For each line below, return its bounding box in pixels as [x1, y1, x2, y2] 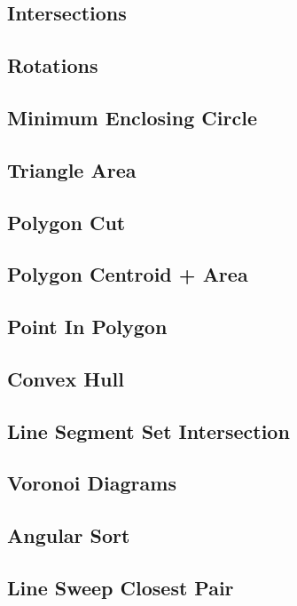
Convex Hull [7, 364, 124, 392]
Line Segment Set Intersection [7, 417, 290, 444]
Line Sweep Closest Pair [7, 573, 234, 601]
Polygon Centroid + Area [7, 260, 248, 288]
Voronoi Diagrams [7, 469, 176, 497]
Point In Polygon [7, 313, 168, 340]
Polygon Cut [7, 208, 126, 235]
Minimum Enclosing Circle [7, 103, 257, 131]
